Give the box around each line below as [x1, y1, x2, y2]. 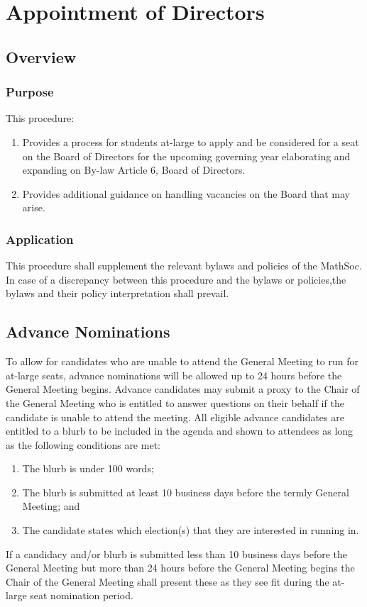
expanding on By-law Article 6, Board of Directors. [22, 162, 246, 177]
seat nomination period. [30, 588, 133, 603]
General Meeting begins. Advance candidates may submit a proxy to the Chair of [6, 382, 360, 396]
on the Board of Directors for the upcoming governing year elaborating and [22, 148, 351, 163]
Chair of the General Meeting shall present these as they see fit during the [6, 574, 329, 589]
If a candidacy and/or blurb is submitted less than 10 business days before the [6, 546, 348, 561]
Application [6, 230, 74, 247]
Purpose [6, 83, 54, 101]
